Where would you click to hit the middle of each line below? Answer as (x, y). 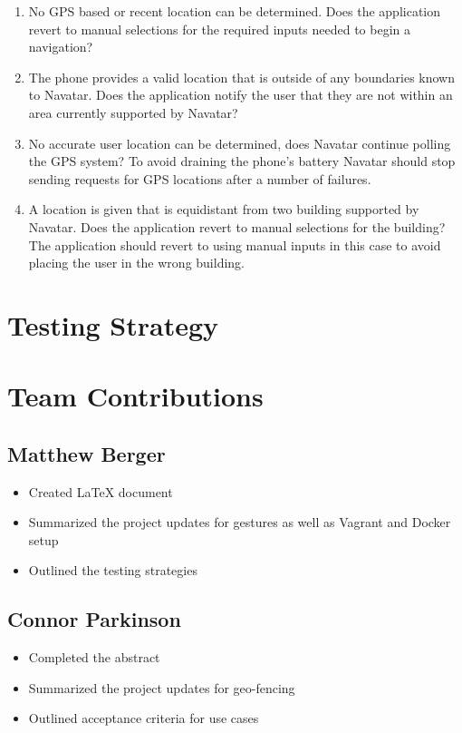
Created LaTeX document (101, 491)
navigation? (61, 47)
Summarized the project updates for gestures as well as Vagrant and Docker (240, 522)
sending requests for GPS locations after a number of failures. (200, 178)
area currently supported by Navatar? (133, 112)
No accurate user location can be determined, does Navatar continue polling (240, 143)
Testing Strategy (113, 324)
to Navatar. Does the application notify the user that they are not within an (241, 95)
